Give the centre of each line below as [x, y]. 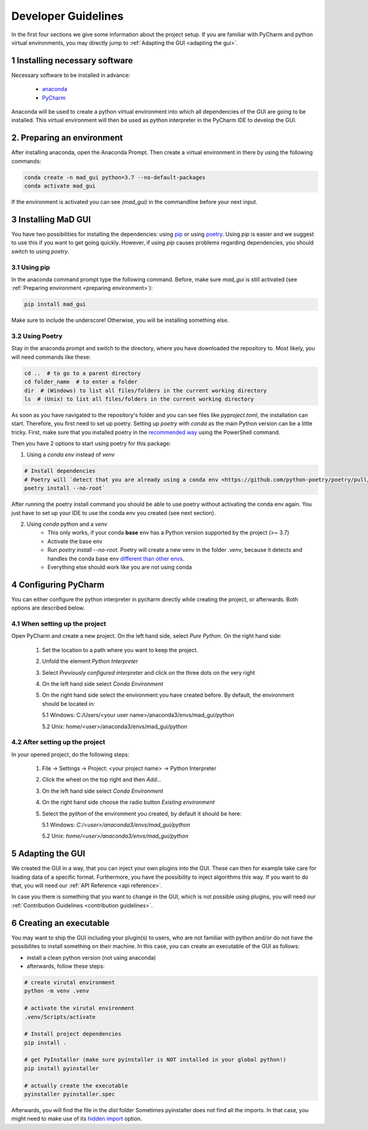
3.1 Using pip [31, 267]
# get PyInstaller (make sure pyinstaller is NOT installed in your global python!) [155, 1060]
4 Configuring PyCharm [58, 585]
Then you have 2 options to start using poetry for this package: [91, 444]
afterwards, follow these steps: [66, 966]
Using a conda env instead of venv [71, 455]
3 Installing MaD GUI [51, 219]
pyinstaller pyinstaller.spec [70, 1094]
